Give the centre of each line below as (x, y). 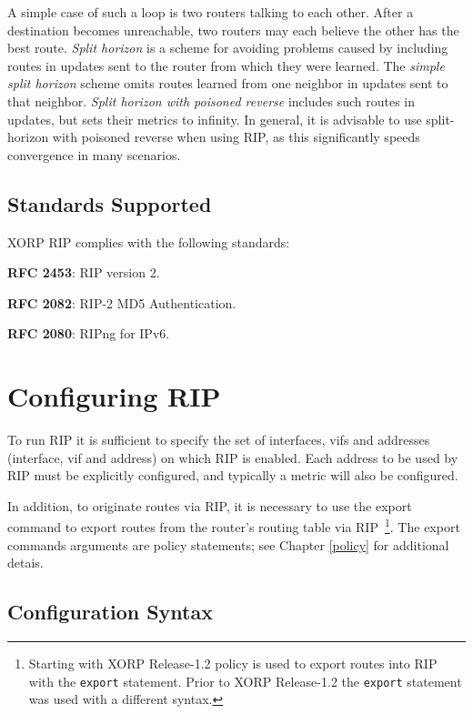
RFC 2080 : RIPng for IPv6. (89, 333)
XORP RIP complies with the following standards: (149, 241)
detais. (25, 563)
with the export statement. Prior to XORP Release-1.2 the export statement (245, 681)
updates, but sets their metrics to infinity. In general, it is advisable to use (215, 119)
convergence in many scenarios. (94, 154)
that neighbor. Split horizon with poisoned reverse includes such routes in (211, 101)
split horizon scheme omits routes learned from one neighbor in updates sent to (228, 83)
